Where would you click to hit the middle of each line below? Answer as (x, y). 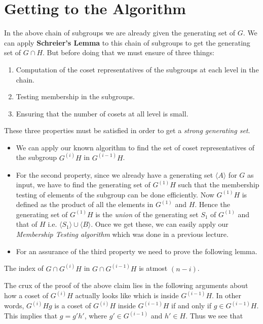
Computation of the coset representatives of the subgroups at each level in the (137, 69)
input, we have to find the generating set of (83, 185)
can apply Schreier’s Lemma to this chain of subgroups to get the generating (127, 42)
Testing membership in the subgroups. (75, 96)
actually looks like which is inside (127, 295)
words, (14, 306)
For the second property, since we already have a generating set (115, 174)
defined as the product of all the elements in (85, 204)
